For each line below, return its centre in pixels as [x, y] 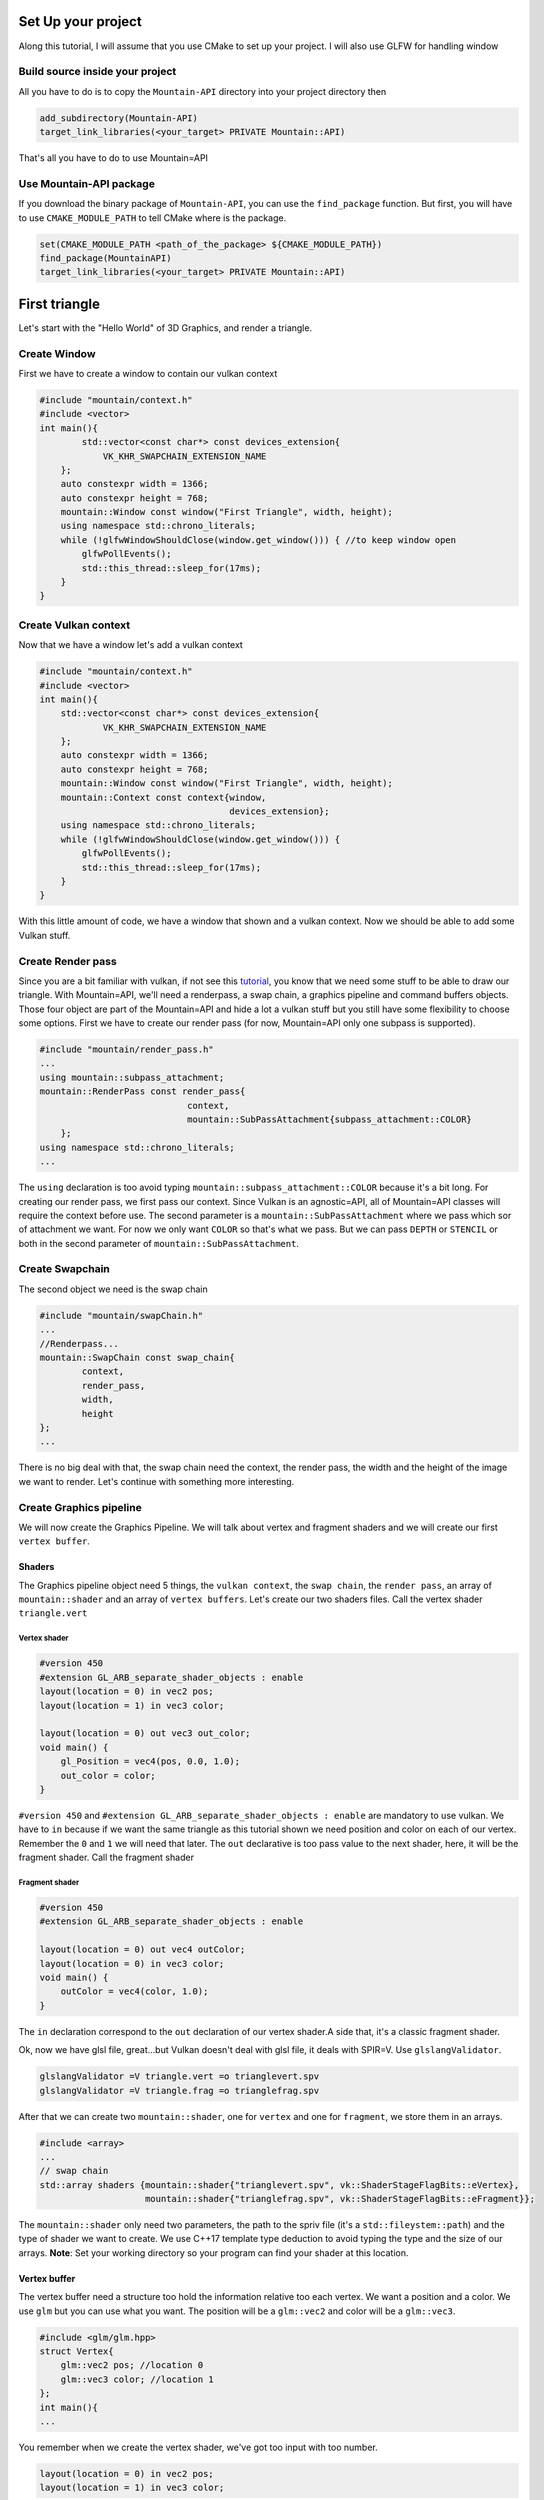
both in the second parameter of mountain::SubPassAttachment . [159, 1243]
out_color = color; [108, 1775]
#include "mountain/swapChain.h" [121, 1315]
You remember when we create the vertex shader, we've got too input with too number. [198, 2447]
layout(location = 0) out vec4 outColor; [142, 1949]
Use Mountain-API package [86, 183]
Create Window [57, 353]
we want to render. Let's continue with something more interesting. [156, 1481]
